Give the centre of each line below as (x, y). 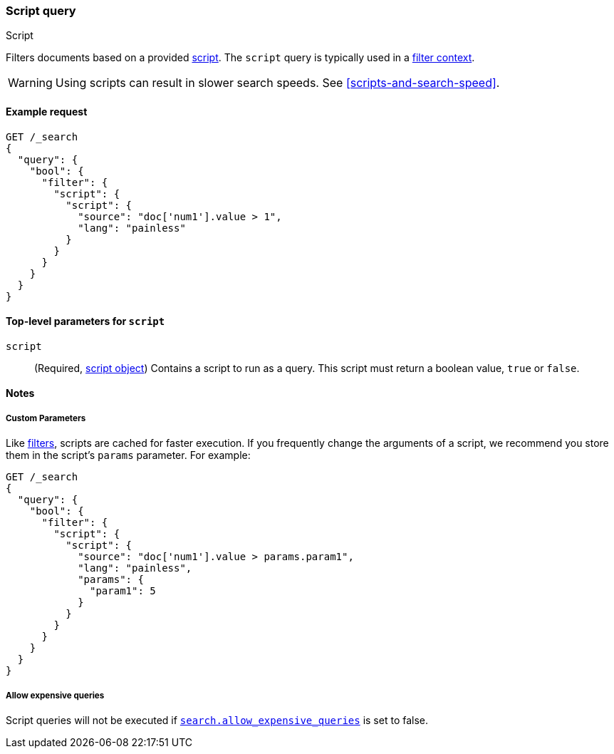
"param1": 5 (123, 591)
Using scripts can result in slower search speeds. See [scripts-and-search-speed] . (277, 83)
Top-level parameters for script (85, 321)
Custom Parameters (46, 418)
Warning (30, 83)
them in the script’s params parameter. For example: (128, 455)
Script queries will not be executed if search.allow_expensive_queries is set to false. (217, 720)
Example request (47, 111)
